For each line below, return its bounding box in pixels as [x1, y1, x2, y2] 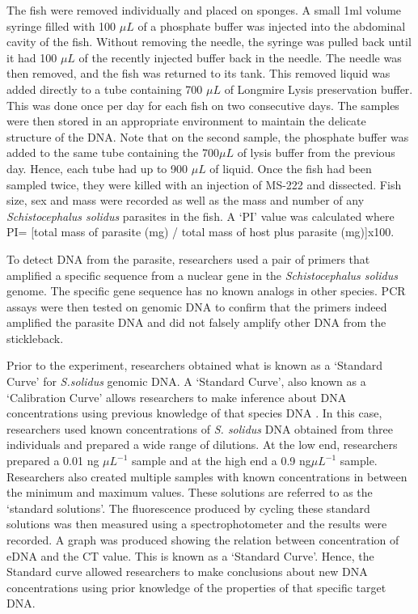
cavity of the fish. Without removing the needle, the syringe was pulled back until [6, 33, 412, 50]
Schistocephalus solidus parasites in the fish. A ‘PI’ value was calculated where [6, 207, 395, 224]
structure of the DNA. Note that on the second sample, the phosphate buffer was [6, 128, 409, 145]
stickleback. [6, 329, 64, 346]
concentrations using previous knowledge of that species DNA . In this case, [6, 404, 382, 421]
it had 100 [6, 49, 57, 66]
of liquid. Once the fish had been [209, 159, 372, 176]
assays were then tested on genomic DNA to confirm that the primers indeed [6, 298, 387, 315]
